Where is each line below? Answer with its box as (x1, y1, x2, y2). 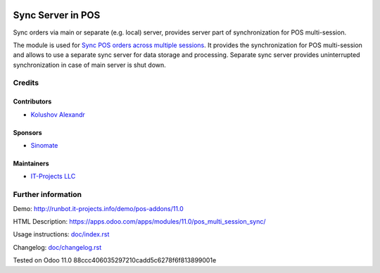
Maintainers (13, 159, 49, 168)
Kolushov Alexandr (30, 110, 86, 119)
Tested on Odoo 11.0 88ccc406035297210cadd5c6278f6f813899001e (13, 256, 217, 265)
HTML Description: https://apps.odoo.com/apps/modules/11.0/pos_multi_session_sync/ (13, 217, 266, 225)
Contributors (13, 97, 52, 106)
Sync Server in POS (13, 9, 101, 21)
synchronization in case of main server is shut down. (13, 61, 167, 69)
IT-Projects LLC (30, 172, 76, 181)
